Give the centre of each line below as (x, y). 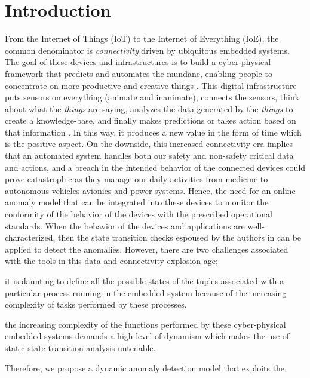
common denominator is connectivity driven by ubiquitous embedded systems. (147, 50)
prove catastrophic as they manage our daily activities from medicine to (136, 179)
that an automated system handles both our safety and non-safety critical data (149, 156)
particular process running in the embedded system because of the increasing (146, 292)
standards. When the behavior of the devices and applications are (125, 225)
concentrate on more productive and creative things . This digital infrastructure (151, 85)
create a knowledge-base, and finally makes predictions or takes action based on (151, 120)
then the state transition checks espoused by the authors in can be (180, 237)
